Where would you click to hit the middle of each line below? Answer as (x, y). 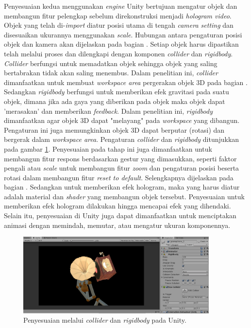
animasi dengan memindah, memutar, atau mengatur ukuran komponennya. (117, 225)
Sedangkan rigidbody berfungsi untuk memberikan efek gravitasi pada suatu (117, 92)
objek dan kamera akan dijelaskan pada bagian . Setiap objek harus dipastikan (121, 44)
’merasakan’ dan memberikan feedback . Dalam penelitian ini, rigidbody (108, 111)
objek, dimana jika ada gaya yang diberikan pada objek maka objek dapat (115, 101)
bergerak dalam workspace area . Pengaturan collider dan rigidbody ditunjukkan (122, 139)
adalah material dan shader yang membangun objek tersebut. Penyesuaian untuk (124, 196)
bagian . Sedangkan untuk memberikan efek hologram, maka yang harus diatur (122, 187)
